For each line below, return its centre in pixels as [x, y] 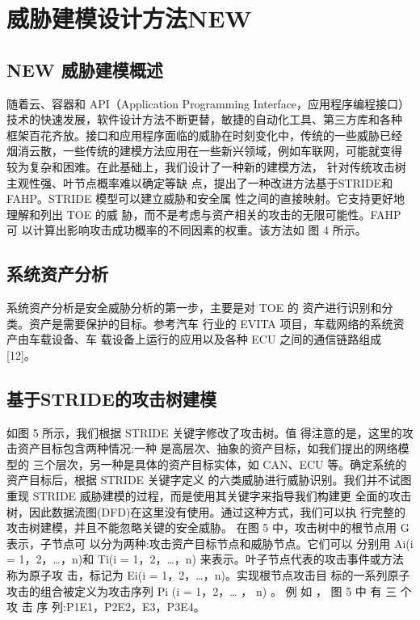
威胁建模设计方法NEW [129, 18]
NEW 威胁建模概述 [85, 69]
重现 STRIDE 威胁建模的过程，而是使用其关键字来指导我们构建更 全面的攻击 [209, 496]
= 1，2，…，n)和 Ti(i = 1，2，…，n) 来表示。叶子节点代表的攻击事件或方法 [205, 559]
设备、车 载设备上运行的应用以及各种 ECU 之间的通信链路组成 [216, 339]
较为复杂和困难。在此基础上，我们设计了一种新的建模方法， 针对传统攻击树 [206, 166]
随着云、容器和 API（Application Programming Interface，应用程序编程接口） [208, 103]
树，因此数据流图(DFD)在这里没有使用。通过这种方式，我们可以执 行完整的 [206, 511]
